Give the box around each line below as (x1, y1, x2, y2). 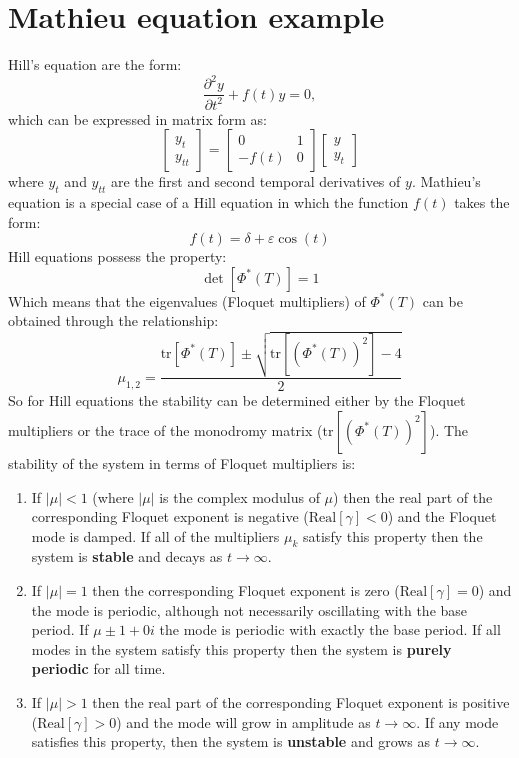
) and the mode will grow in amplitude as (116, 711, 371, 732)
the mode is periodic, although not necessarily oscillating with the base (31, 599, 468, 620)
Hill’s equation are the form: (8, 54, 182, 75)
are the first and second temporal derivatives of (111, 171, 401, 192)
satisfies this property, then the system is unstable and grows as (31, 731, 431, 752)
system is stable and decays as (31, 546, 223, 567)
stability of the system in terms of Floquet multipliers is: (8, 452, 356, 473)
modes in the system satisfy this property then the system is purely (31, 638, 452, 659)
